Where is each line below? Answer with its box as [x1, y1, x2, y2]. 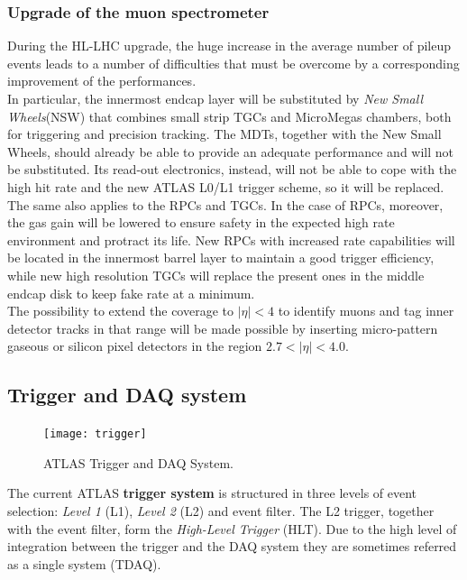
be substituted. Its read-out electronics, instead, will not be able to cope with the [7, 160, 457, 179]
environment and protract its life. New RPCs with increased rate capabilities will [7, 230, 455, 249]
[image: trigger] [43, 428, 147, 441]
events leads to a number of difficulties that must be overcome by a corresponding [7, 53, 460, 72]
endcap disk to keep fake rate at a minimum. [7, 283, 255, 302]
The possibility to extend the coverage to [7, 301, 234, 320]
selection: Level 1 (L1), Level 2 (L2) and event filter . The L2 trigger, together [7, 501, 435, 520]
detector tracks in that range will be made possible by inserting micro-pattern [7, 318, 438, 337]
